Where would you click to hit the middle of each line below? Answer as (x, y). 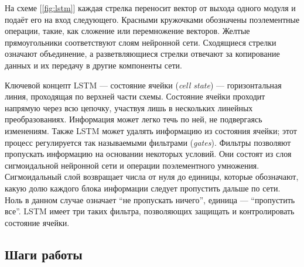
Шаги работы (44, 254)
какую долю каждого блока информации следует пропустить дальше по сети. (143, 188)
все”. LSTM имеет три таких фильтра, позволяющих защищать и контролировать (150, 211)
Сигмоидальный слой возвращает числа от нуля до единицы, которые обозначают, (152, 177)
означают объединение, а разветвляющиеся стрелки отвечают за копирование (142, 54)
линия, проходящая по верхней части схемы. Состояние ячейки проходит (135, 96)
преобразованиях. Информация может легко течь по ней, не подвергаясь (134, 119)
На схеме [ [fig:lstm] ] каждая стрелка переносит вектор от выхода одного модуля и (150, 8)
